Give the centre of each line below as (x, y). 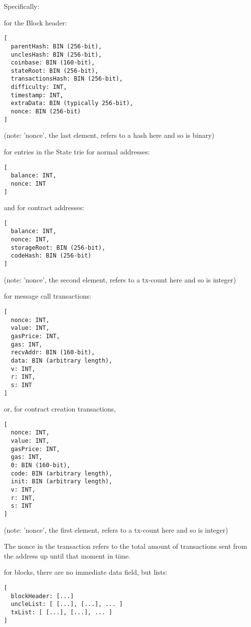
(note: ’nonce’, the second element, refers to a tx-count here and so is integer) (120, 279)
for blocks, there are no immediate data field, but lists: (86, 572)
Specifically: (22, 6)
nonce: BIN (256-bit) (46, 112)
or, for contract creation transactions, (60, 409)
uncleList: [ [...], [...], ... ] (67, 604)
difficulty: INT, (39, 87)
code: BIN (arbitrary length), (62, 473)
